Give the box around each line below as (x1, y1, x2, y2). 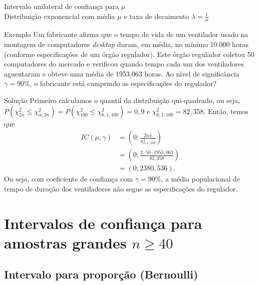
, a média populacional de (161, 173, 240, 184)
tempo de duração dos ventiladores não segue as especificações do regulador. (4, 183, 238, 193)
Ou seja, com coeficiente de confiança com (4, 173, 133, 184)
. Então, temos (203, 105, 248, 116)
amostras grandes (4, 232, 127, 252)
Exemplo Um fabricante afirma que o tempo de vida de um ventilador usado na (4, 29, 248, 39)
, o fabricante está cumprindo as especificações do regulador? (30, 78, 217, 88)
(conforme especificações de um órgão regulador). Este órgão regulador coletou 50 (4, 48, 254, 59)
